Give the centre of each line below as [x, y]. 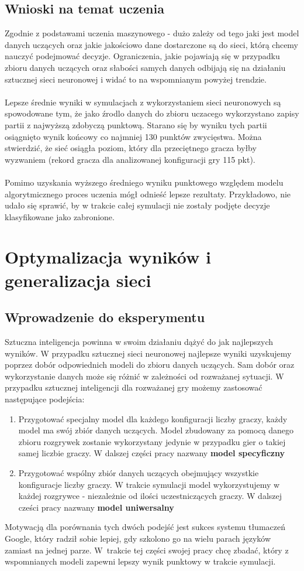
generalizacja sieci [78, 280]
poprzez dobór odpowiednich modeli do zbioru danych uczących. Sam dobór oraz [150, 365]
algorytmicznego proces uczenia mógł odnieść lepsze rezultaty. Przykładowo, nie [148, 194]
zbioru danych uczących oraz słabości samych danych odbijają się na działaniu [145, 67]
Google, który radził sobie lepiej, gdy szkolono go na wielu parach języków [138, 538]
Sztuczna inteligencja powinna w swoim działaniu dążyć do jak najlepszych [139, 342]
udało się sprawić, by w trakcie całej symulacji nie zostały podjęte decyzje [137, 205]
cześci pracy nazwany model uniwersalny [96, 507]
